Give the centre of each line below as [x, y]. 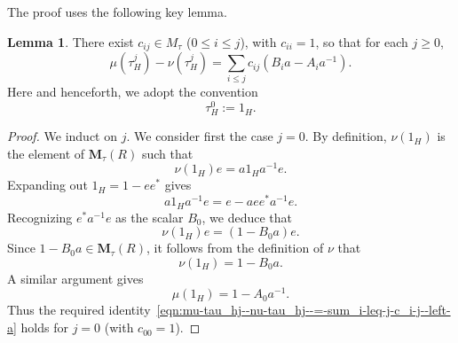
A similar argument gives [75, 278]
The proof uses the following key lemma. [117, 12]
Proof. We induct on [63, 136]
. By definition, [346, 136]
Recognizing [40, 217]
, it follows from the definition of [235, 248]
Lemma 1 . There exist [71, 41]
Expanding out [47, 185]
